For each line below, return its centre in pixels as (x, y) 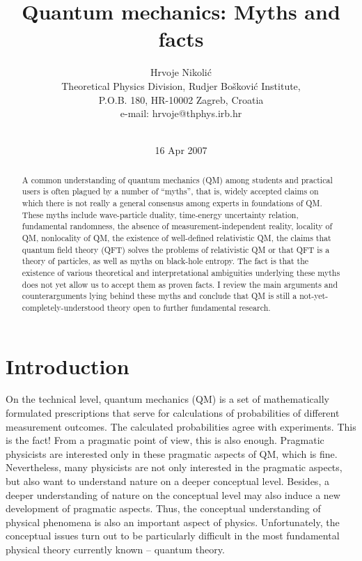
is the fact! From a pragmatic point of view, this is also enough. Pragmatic (165, 440)
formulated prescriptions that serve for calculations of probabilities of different (173, 413)
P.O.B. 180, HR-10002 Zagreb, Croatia (181, 99)
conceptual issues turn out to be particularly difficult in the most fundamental (173, 536)
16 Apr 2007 (181, 150)
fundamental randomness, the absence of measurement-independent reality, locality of (177, 226)
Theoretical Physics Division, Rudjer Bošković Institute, (181, 85)
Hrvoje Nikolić (181, 72)
